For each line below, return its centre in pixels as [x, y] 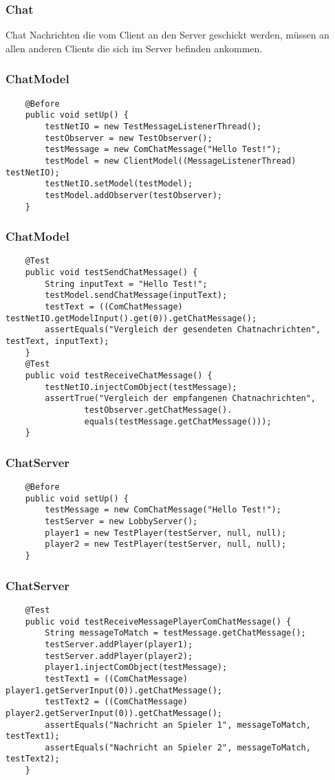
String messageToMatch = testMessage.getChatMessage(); [175, 633]
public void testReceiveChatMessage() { [119, 375]
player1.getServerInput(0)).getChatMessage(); [114, 690]
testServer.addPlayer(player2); [119, 656]
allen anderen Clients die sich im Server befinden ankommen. [134, 48]
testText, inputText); [57, 341]
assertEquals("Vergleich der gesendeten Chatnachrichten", [183, 330]
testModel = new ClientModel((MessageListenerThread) [171, 161]
